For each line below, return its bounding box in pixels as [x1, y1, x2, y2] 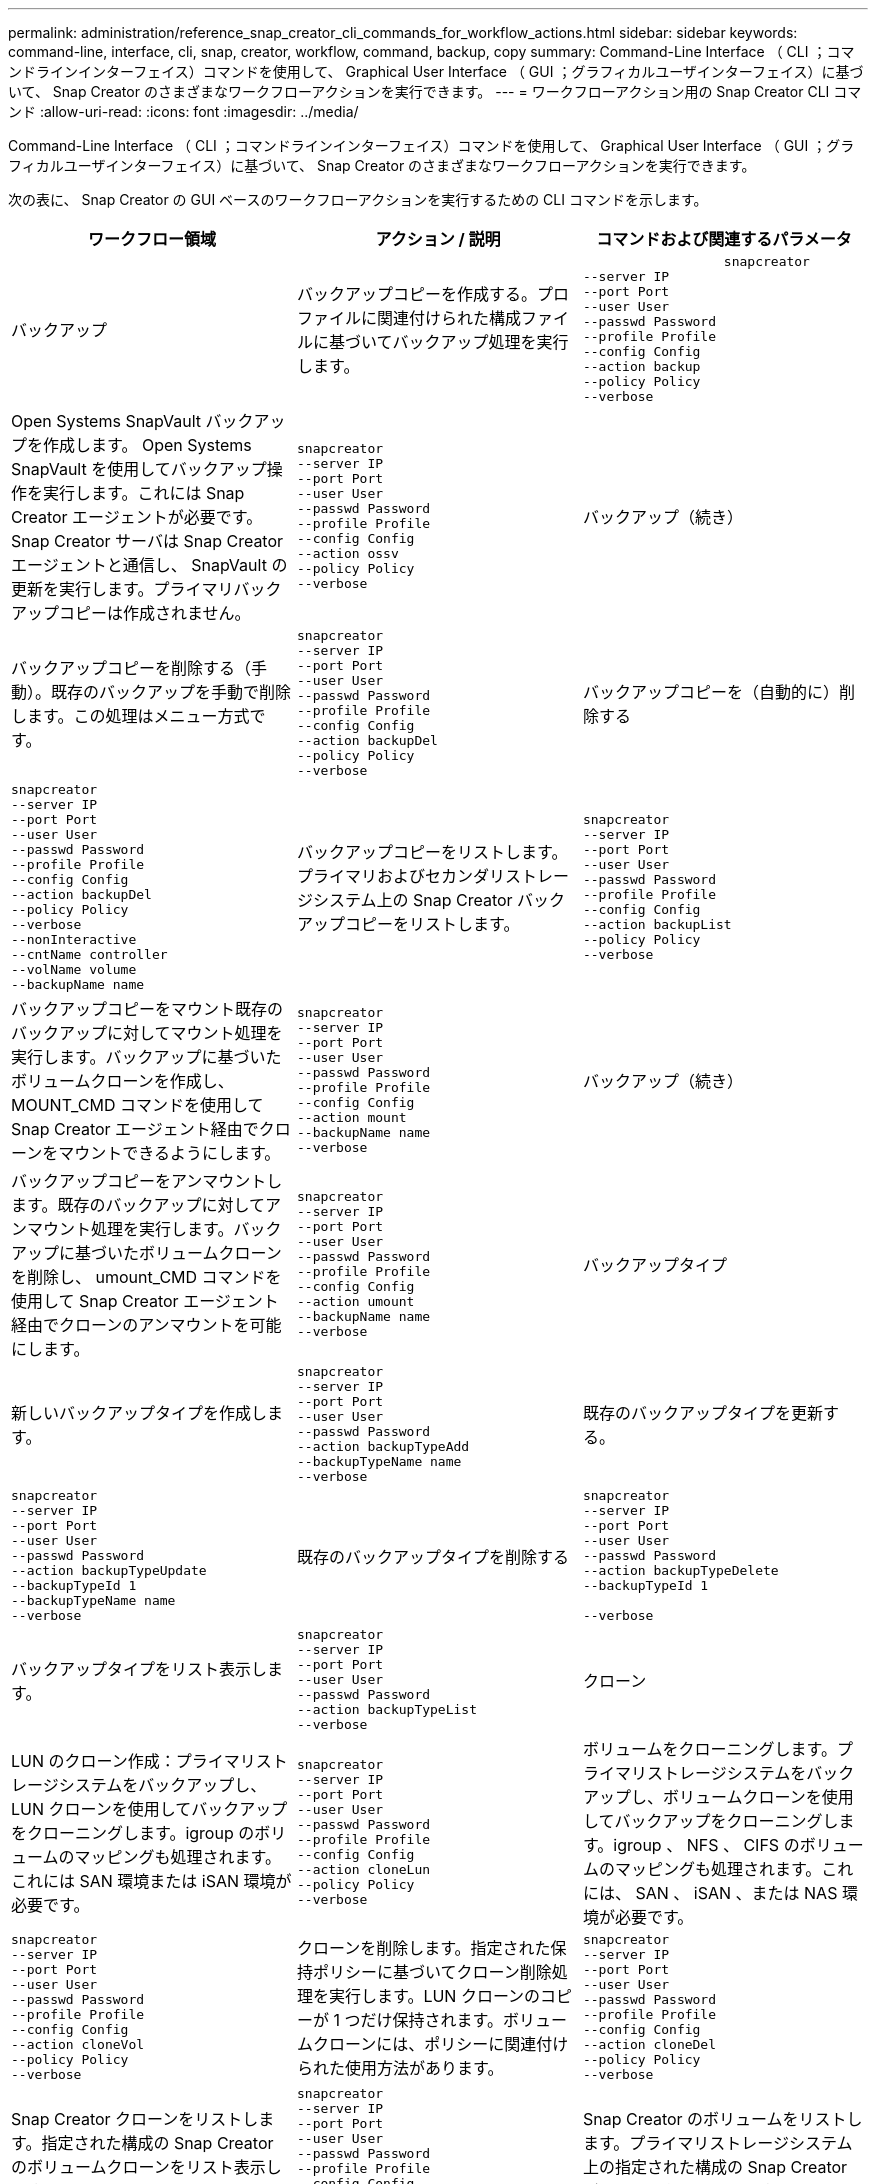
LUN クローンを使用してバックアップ [11, 1799, 288, 1819]
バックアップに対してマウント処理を [11, 1023, 283, 1043]
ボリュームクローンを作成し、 [11, 1071, 234, 1091]
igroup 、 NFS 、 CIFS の [613, 1835, 800, 1855]
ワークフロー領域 [87, 229, 216, 249]
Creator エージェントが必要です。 [11, 507, 263, 527]
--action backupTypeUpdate [11, 1563, 207, 1578]
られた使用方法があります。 [296, 2058, 504, 2078]
